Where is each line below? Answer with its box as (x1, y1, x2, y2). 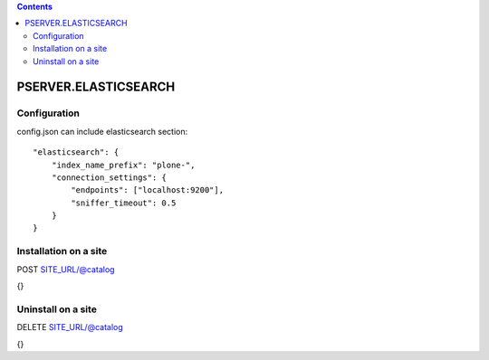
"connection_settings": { (51, 172, 168, 183)
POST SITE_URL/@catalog (16, 263, 115, 275)
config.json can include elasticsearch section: (16, 126, 188, 137)
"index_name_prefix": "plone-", (51, 159, 196, 170)
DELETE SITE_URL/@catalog (16, 322, 124, 333)
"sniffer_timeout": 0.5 (71, 197, 177, 208)
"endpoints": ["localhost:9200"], (71, 185, 225, 195)
